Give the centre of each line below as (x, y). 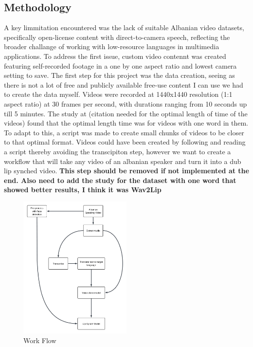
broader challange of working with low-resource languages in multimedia (112, 46)
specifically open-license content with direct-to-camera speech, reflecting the (117, 37)
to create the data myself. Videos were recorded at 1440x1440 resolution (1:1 (118, 94)
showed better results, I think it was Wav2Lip (83, 190)
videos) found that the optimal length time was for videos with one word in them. (126, 123)
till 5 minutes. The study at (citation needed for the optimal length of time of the (126, 113)
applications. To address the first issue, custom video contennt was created (115, 56)
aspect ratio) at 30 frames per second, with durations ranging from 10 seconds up (126, 103)
